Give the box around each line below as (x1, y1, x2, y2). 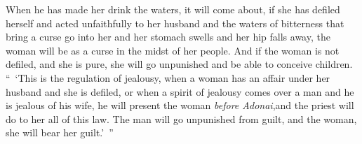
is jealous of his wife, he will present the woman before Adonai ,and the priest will (6, 98, 354, 113)
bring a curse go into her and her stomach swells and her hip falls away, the (6, 29, 330, 44)
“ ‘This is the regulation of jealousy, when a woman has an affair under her (6, 70, 330, 85)
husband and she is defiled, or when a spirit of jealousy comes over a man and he (6, 84, 354, 99)
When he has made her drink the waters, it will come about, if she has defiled (6, 2, 340, 16)
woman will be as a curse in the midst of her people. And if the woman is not (6, 43, 340, 57)
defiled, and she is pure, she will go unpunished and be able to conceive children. (6, 57, 353, 71)
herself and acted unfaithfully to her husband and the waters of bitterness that (6, 15, 344, 30)
